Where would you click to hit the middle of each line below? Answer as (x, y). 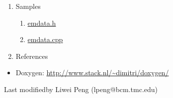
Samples (28, 6)
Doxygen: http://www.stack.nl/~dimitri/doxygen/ (92, 73)
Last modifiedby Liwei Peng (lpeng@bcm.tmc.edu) (81, 89)
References (32, 56)
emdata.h (42, 23)
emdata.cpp (45, 39)
